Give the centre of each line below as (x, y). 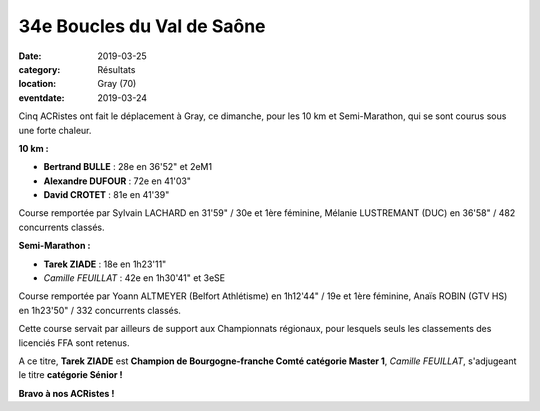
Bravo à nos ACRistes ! (66, 393)
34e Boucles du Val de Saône (142, 26)
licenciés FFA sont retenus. (74, 342)
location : (37, 84)
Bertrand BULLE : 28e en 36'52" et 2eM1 (128, 167)
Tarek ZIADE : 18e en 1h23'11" (105, 264)
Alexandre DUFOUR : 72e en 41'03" (117, 181)
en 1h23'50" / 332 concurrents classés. (100, 310)
